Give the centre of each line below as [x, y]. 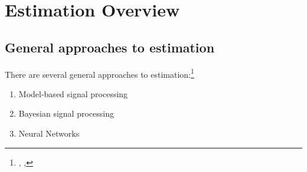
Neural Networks [49, 133]
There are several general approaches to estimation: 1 [99, 73]
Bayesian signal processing [66, 113]
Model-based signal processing [73, 93]
